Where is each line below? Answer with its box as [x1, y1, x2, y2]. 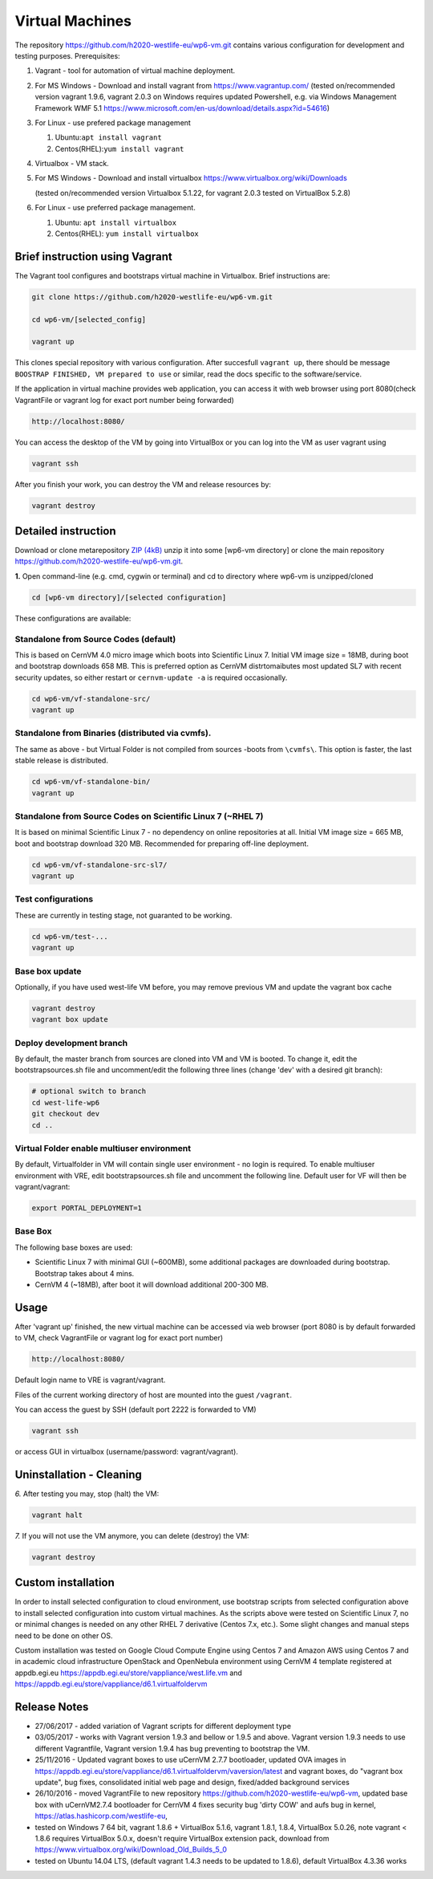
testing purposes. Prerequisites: [14, 51, 120, 60]
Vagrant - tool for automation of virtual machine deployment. [34, 66, 236, 75]
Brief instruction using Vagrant [14, 250, 172, 263]
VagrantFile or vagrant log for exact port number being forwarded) [14, 395, 234, 405]
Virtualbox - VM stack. [34, 159, 110, 169]
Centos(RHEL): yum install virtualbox [55, 229, 200, 238]
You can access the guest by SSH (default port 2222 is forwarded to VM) [14, 1405, 257, 1414]
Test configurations [14, 893, 94, 905]
